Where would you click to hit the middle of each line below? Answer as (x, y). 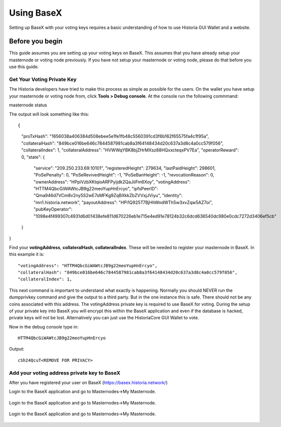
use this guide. (24, 67)
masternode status (28, 105)
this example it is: (26, 254)
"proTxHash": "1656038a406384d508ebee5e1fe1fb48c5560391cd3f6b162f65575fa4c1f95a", (115, 136)
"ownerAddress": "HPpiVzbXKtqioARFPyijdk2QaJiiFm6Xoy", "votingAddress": (112, 182)
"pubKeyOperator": (53, 209)
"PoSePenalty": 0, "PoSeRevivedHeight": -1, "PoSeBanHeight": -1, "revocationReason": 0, (124, 175)
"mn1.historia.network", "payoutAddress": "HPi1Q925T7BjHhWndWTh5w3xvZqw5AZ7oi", (123, 202)
